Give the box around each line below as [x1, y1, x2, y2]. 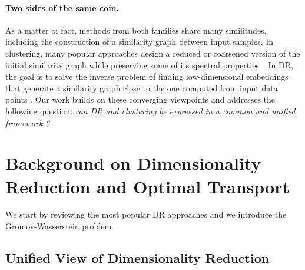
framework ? [5, 116, 50, 129]
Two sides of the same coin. [5, 1, 120, 14]
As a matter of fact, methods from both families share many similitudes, [5, 24, 267, 36]
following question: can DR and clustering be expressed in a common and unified [5, 104, 296, 117]
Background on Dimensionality [5, 151, 261, 175]
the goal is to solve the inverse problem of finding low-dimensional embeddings [5, 70, 289, 83]
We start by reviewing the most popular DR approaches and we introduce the [5, 208, 287, 220]
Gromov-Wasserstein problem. [5, 220, 114, 232]
